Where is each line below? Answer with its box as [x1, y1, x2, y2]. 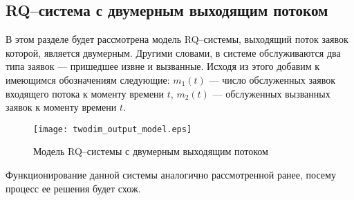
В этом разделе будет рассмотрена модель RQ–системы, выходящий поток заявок [6, 32, 348, 46]
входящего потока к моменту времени [6, 86, 165, 100]
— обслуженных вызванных [212, 86, 330, 100]
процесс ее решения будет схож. [6, 181, 141, 195]
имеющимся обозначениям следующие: [6, 72, 170, 87]
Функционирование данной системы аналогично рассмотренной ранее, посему [6, 167, 336, 182]
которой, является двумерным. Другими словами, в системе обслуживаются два [6, 45, 341, 60]
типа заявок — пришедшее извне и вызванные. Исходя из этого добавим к [6, 59, 320, 73]
